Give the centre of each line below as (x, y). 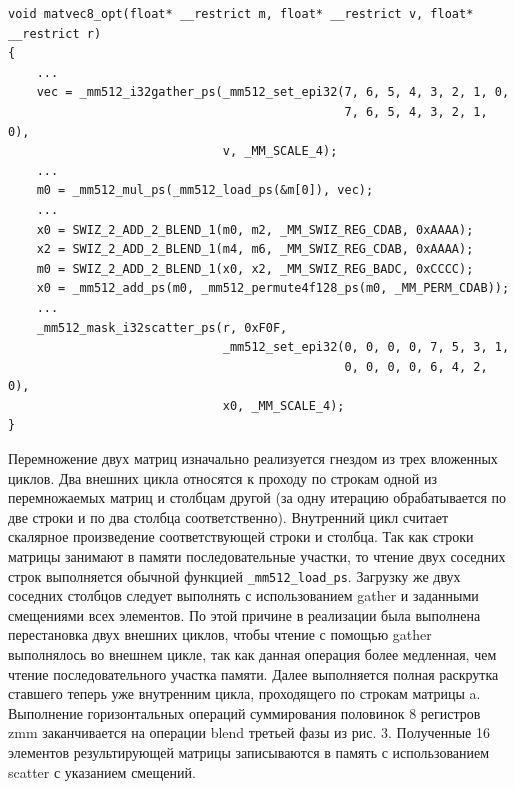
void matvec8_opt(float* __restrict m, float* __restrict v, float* (241, 14)
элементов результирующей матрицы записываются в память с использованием (249, 752)
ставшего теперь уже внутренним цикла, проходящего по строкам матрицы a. (244, 693)
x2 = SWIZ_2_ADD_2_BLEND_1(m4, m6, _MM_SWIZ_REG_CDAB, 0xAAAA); (255, 249)
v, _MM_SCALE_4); (280, 151)
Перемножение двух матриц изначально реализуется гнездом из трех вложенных (253, 458)
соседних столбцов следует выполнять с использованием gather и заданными (243, 595)
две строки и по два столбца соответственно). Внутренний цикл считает (228, 516)
